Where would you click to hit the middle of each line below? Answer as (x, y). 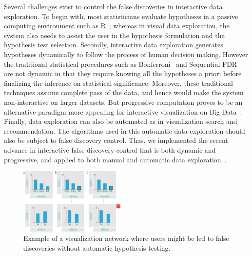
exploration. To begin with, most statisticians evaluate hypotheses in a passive (121, 16)
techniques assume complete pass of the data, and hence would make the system (124, 92)
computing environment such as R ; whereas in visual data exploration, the (117, 26)
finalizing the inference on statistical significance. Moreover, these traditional (118, 83)
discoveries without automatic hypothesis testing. (97, 248)
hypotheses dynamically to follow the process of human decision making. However (126, 54)
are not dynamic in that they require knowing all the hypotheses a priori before (123, 73)
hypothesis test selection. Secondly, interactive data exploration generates (114, 45)
